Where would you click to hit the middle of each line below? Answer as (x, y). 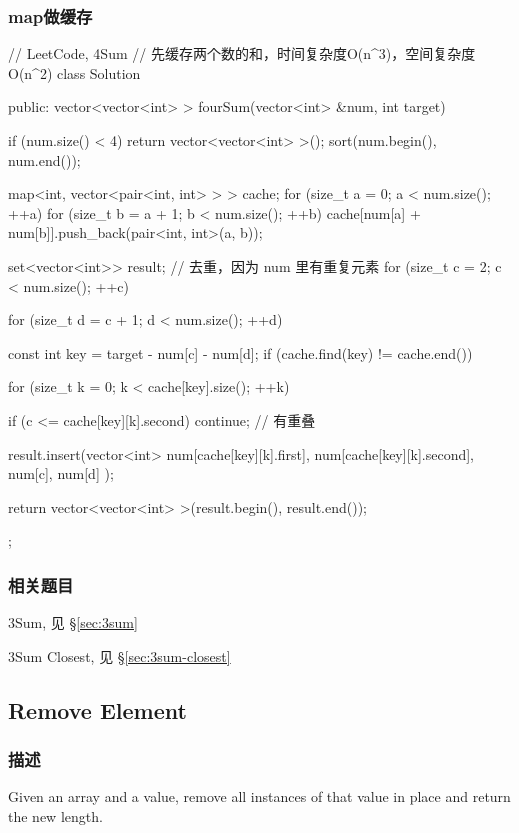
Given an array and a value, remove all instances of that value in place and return (259, 796)
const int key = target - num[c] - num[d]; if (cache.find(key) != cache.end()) (240, 352)
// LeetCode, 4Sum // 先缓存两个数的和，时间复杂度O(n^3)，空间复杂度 (242, 53)
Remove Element (97, 709)
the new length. (55, 815)
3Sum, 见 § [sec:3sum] (73, 622)
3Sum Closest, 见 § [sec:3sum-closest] (119, 655)
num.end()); (44, 159)
